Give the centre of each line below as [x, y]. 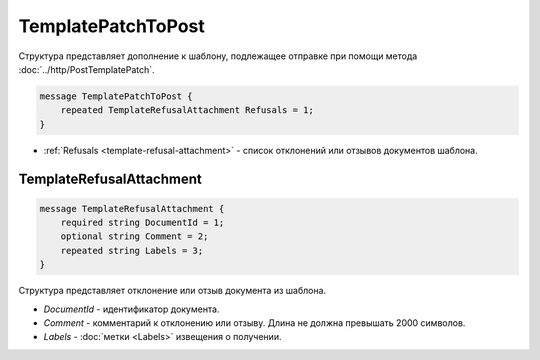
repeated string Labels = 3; [132, 250]
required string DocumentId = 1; [142, 223]
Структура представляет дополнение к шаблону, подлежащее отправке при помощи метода [218, 56]
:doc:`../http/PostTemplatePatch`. [86, 69]
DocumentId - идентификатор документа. [131, 309]
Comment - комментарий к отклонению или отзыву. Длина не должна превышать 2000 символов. [254, 323]
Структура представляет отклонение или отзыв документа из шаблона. [172, 291]
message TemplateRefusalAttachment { [132, 208]
